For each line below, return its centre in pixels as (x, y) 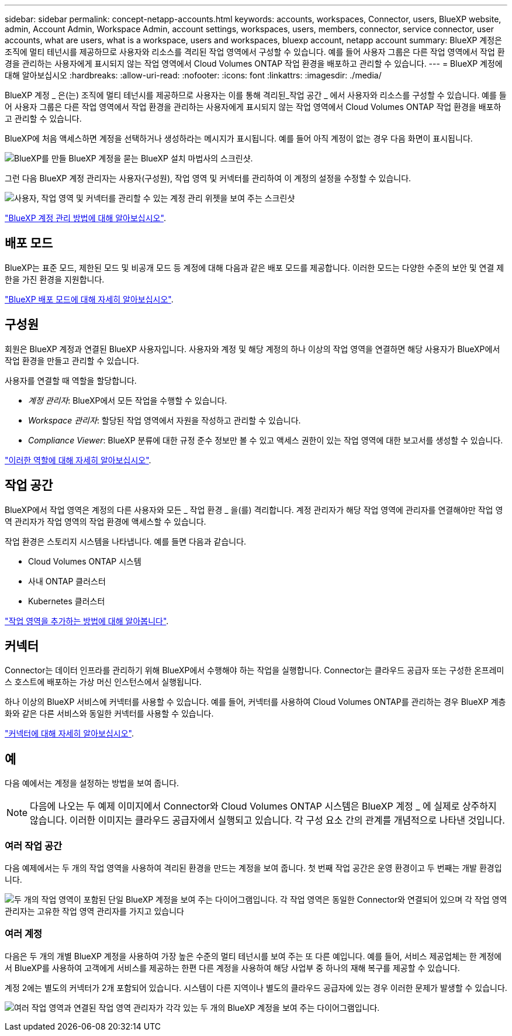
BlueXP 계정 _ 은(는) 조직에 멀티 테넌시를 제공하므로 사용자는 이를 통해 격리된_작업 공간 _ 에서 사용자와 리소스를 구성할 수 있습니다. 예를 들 (256, 95)
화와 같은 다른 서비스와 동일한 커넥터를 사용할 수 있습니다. (109, 714)
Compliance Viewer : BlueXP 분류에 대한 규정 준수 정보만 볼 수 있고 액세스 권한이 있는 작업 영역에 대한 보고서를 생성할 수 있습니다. (266, 440)
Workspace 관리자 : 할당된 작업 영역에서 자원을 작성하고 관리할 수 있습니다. (165, 420)
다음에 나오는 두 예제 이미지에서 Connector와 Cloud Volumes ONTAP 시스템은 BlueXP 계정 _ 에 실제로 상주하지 (263, 806)
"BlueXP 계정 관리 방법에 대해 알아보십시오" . (85, 218)
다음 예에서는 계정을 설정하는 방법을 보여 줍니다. (92, 783)
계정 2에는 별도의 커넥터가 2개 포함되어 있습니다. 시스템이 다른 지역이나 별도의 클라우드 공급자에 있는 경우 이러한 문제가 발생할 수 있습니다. (256, 987)
